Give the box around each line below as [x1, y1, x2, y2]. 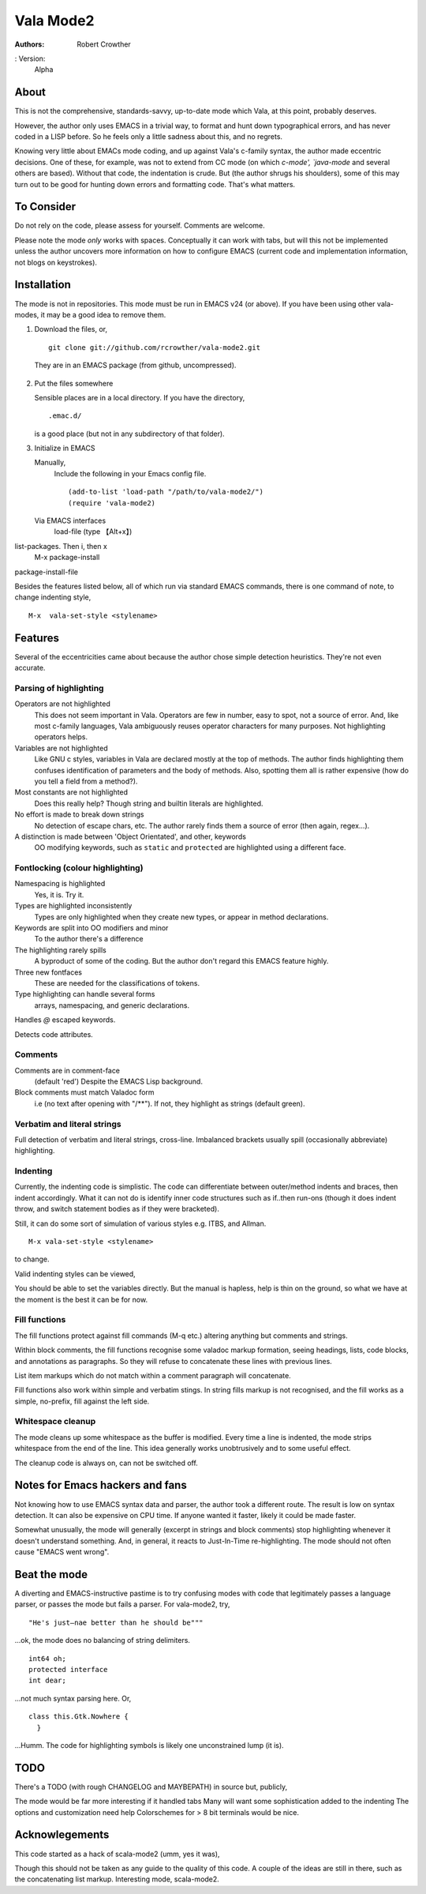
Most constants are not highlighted [14, 787, 129, 797]
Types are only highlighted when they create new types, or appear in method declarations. [34, 912, 329, 922]
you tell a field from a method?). [34, 776, 138, 786]
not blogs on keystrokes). [14, 257, 98, 267]
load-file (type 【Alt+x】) [54, 527, 133, 536]
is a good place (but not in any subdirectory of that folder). [34, 429, 225, 438]
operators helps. [34, 732, 88, 742]
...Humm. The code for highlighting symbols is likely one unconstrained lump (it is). [14, 1740, 284, 1749]
